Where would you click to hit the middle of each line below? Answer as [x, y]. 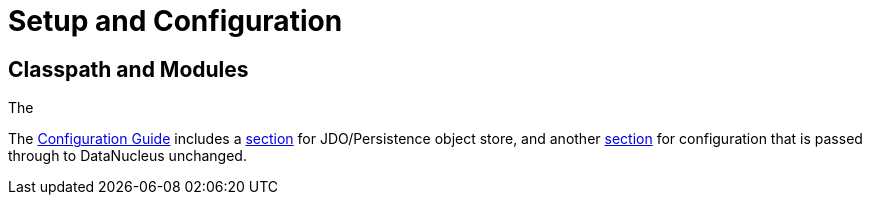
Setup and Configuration [175, 21]
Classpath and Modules [128, 69]
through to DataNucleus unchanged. [127, 156]
